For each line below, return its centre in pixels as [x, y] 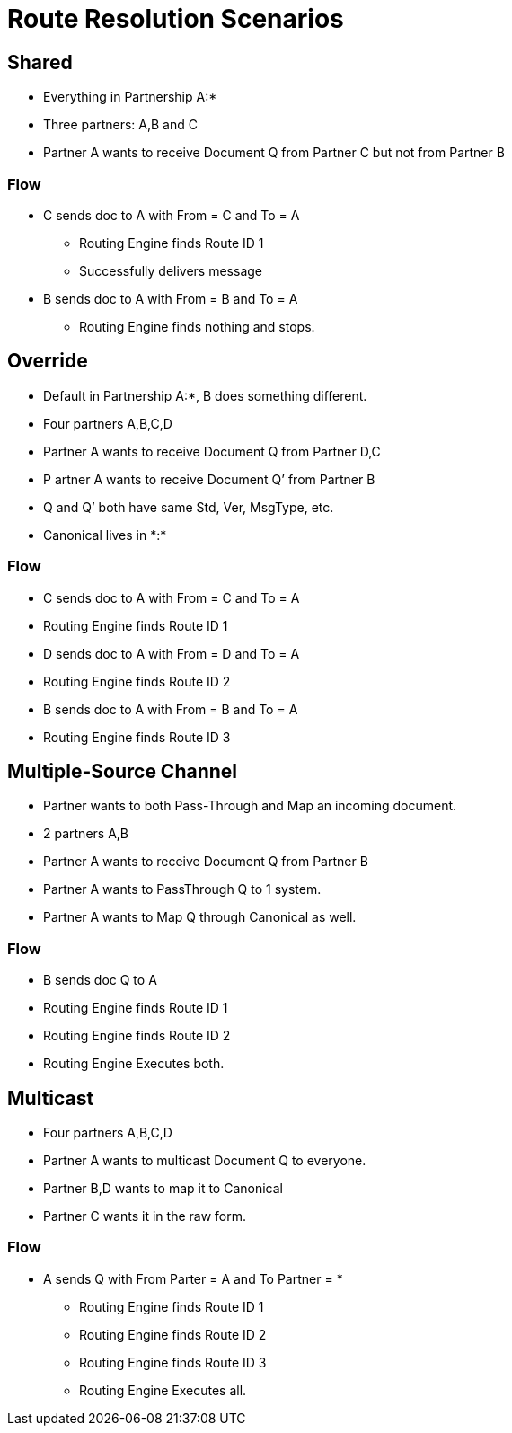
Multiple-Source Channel [123, 771]
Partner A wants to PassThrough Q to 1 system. [182, 889]
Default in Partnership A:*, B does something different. [205, 395]
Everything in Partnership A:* [130, 97]
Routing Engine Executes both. [134, 1064]
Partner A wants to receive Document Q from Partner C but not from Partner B [274, 153]
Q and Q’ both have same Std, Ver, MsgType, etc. [189, 507]
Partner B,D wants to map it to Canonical [163, 1188]
